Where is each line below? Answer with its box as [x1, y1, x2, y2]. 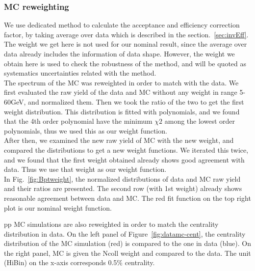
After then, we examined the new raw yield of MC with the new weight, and [4, 135, 234, 145]
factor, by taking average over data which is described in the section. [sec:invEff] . [4, 29, 249, 39]
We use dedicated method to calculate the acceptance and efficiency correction [4, 20, 240, 30]
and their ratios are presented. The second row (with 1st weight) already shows [4, 183, 242, 193]
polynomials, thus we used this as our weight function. [4, 125, 167, 135]
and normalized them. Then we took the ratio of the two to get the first [28, 96, 244, 107]
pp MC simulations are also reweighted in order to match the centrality [4, 219, 219, 229]
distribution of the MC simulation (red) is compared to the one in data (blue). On [4, 238, 251, 248]
